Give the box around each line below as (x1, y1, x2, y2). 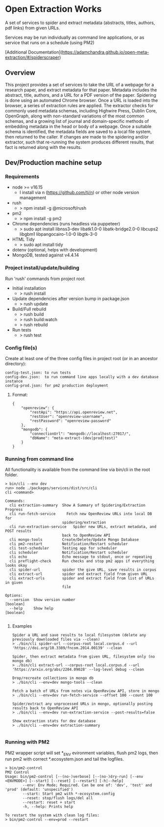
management (19, 195, 47, 201)
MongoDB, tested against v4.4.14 (12, 252, 79, 258)
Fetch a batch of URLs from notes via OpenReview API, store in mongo (12, 689, 160, 693)
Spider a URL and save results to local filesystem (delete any (12, 633, 146, 638)
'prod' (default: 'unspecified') (5, 787, 73, 792)
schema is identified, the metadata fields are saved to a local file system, (5, 129, 152, 135)
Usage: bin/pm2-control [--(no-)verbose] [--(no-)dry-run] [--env (5, 774, 143, 779)
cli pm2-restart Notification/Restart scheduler (9, 542, 128, 547)
